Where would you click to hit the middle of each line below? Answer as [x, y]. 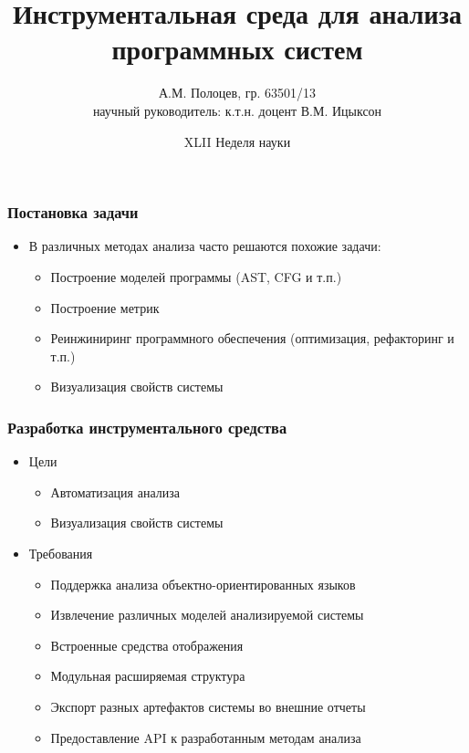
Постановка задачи [73, 212]
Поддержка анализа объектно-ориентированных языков [203, 584]
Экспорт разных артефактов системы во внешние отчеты [208, 706]
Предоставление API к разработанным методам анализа [206, 737]
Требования [61, 553]
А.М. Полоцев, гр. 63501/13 [237, 93]
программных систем [237, 49]
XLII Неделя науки [237, 141]
